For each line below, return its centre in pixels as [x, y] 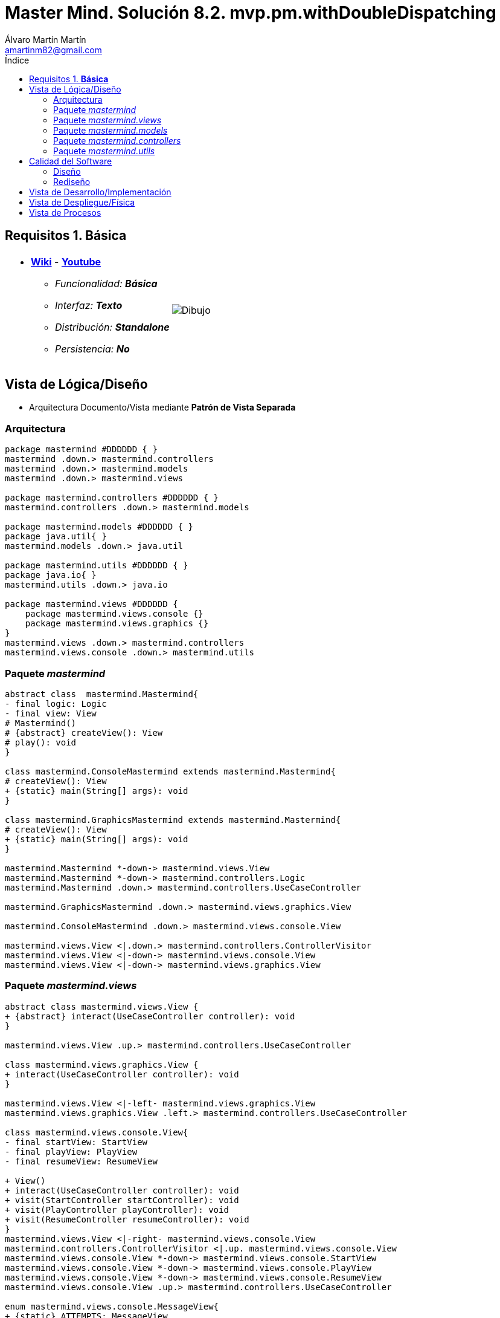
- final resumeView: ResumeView [81, 1161]
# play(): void [41, 742]
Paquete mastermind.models [111, 130]
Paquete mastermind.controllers [117, 140]
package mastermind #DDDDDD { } [81, 450]
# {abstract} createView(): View [84, 732]
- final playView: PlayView [71, 1151]
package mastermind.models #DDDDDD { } [99, 527]
